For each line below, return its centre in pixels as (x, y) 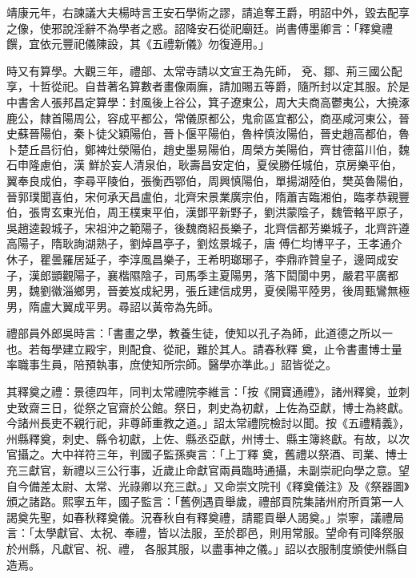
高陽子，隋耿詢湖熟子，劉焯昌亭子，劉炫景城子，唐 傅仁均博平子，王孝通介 (204, 243)
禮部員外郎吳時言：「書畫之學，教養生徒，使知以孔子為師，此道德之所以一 (200, 333)
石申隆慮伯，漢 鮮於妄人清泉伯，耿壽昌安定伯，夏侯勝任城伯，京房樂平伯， (204, 165)
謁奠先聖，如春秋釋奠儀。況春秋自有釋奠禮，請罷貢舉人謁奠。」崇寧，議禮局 (205, 517)
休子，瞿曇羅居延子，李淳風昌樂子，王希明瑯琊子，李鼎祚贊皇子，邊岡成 (197, 259)
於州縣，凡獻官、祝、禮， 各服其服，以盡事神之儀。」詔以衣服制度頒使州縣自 (207, 548)
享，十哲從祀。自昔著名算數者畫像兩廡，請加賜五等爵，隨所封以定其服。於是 (208, 86)
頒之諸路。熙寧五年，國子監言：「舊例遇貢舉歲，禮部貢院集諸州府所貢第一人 (205, 501)
